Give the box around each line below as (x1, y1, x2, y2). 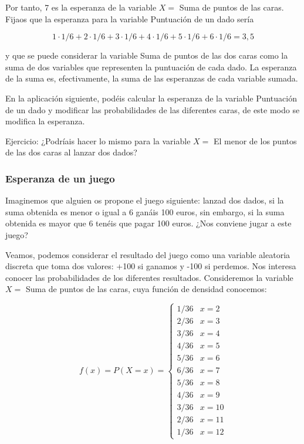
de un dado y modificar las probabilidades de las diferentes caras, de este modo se (5, 103, 300, 116)
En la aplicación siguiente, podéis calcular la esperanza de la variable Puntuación (5, 91, 297, 104)
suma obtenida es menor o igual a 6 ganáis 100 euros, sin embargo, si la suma (5, 205, 285, 218)
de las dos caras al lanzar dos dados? (5, 146, 137, 158)
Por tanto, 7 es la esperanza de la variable (5, 1, 157, 13)
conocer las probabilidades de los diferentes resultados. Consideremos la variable (5, 271, 293, 283)
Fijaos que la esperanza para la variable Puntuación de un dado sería (5, 12, 254, 25)
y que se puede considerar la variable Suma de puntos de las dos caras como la (5, 49, 288, 62)
